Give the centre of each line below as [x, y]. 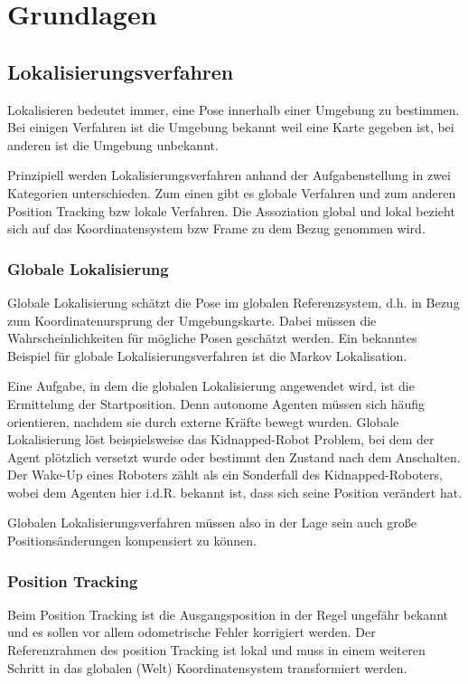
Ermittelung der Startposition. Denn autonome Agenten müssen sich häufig [216, 403]
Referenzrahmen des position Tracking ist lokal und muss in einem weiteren [216, 650]
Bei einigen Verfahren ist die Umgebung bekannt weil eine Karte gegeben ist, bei [231, 127]
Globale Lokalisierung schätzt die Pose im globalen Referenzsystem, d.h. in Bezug [234, 302]
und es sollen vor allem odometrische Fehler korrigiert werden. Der [192, 632]
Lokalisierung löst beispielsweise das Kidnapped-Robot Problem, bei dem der [221, 439]
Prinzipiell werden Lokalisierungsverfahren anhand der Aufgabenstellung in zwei [229, 175]
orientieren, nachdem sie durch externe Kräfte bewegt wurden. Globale [203, 421]
